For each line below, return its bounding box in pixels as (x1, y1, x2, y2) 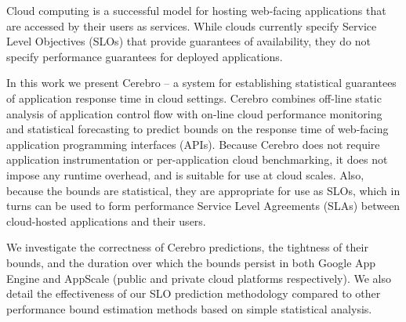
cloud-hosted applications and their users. (6, 212, 206, 229)
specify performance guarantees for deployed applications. (6, 48, 283, 64)
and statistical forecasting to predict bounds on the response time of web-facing (6, 121, 389, 137)
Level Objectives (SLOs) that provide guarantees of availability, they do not (6, 33, 372, 49)
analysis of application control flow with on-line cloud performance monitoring (6, 105, 382, 121)
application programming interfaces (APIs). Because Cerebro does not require (6, 136, 380, 152)
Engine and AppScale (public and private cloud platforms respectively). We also (6, 270, 391, 286)
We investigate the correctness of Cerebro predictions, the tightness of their (6, 239, 368, 255)
